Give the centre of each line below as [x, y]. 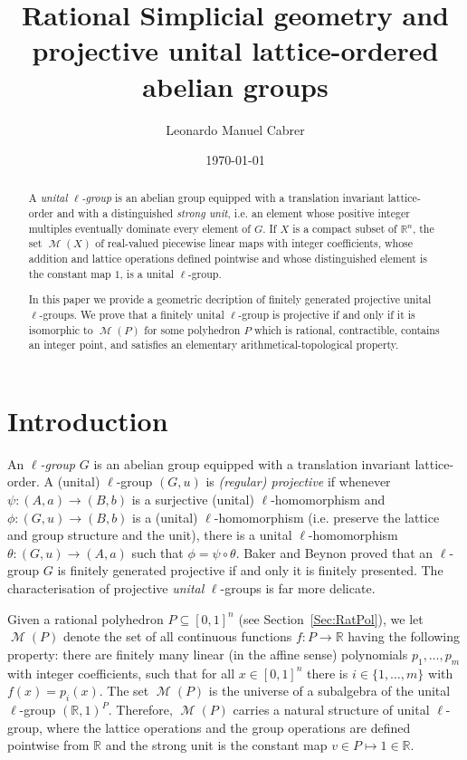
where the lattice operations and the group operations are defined [229, 727]
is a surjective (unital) [193, 500]
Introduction [88, 420]
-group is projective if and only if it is [327, 314]
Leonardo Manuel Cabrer [235, 129]
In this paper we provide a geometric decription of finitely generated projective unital [230, 299]
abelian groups [235, 86]
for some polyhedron [192, 329]
